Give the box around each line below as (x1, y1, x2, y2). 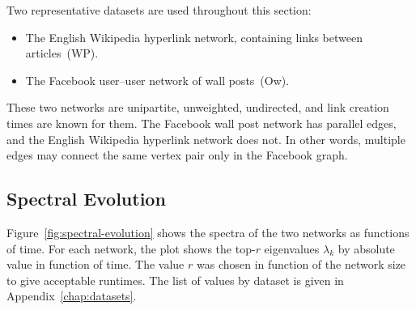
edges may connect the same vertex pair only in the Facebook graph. (6, 147, 348, 163)
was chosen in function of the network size (196, 256, 406, 273)
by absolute (337, 240, 395, 257)
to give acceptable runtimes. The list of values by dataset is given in (6, 271, 344, 288)
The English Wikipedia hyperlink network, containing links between (25, 28, 363, 45)
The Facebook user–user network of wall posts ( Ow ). (25, 71, 290, 88)
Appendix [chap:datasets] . (6, 287, 137, 304)
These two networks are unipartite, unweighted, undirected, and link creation (6, 99, 389, 116)
